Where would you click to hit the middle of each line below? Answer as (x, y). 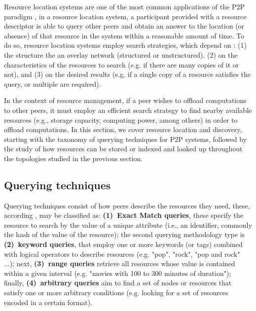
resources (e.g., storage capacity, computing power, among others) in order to (121, 120)
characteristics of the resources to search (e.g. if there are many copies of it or (122, 64)
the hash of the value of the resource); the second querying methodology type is (125, 234)
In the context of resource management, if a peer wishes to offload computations (125, 100)
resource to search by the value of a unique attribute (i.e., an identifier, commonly (128, 225)
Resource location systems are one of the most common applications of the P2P (124, 6)
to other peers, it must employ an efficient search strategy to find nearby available (128, 110)
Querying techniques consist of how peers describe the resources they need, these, (127, 205)
